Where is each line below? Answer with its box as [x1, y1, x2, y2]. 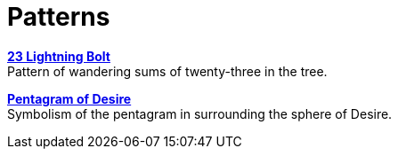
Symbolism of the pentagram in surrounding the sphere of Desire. [7, 105, 393, 121]
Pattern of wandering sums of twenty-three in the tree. [7, 63, 328, 79]
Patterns [7, 2, 110, 32]
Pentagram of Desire [7, 90, 132, 106]
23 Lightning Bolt [7, 48, 110, 64]
